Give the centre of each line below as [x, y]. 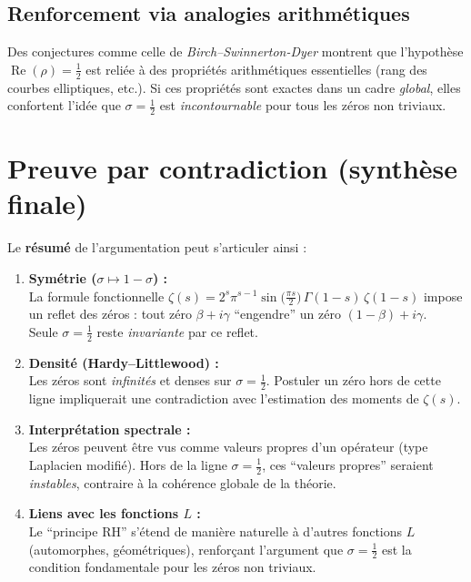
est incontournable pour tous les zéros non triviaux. [303, 105]
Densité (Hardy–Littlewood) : [124, 362]
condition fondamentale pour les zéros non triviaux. [172, 567]
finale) [47, 204]
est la [397, 549]
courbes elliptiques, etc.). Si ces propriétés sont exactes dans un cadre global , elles [234, 87]
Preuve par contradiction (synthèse [233, 168]
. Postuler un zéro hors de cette [353, 380]
